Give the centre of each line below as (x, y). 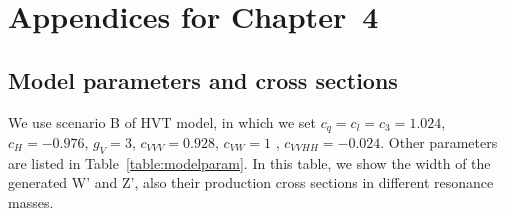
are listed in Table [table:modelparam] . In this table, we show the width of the (249, 162)
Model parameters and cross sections (203, 79)
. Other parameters (439, 142)
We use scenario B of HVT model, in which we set (162, 121)
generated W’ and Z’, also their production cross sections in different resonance (251, 182)
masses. (31, 202)
